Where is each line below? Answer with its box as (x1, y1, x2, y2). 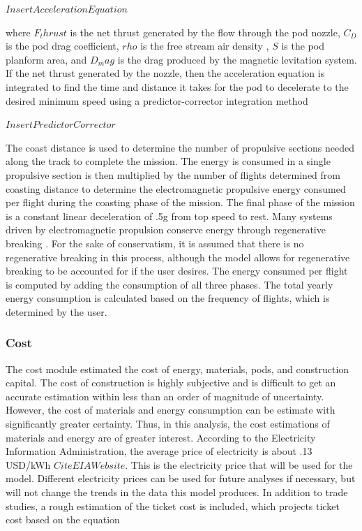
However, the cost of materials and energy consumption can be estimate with (6, 402, 335, 417)
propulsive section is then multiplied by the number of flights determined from (6, 167, 340, 182)
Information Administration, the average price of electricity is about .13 (6, 444, 312, 458)
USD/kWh (6, 457, 51, 472)
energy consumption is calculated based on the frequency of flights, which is (6, 291, 330, 305)
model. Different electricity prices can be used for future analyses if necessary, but (6, 471, 356, 486)
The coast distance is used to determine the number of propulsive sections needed (6, 140, 354, 154)
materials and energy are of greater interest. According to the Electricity (6, 430, 316, 444)
